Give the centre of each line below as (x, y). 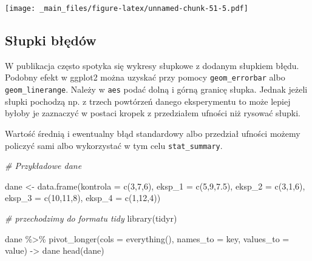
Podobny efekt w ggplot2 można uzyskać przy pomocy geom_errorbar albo (145, 77)
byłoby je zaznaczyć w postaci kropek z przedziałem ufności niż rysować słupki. (153, 113)
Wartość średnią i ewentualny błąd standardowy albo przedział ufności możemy (153, 133)
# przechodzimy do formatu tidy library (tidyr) (91, 218)
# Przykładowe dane (43, 166)
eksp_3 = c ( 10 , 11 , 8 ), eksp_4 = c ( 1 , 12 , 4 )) (83, 198)
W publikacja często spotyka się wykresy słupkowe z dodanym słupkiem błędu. (152, 65)
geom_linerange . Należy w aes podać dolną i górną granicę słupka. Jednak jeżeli (156, 89)
